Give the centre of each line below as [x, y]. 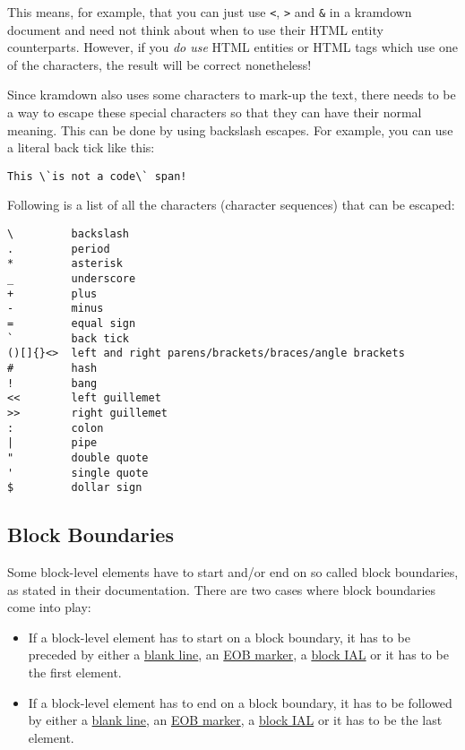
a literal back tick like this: [81, 147]
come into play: [49, 607]
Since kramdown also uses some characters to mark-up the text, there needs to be [232, 95]
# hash [52, 368]
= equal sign [72, 323]
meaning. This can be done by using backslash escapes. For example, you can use [230, 129]
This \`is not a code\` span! [97, 176]
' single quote [78, 473]
